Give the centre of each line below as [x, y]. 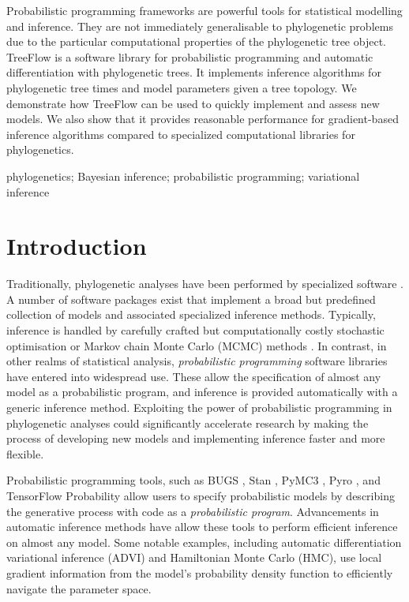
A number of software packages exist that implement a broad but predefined [191, 299]
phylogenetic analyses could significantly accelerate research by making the [188, 423]
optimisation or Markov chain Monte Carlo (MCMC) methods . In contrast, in [197, 345]
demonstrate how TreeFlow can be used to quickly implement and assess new [193, 103]
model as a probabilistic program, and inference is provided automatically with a [202, 392]
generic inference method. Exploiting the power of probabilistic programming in [199, 407]
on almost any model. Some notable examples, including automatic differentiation [204, 542]
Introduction [77, 246]
